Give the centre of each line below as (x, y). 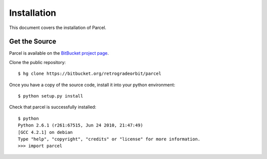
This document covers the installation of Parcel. (58, 28)
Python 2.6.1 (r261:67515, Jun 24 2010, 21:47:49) (81, 125)
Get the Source (33, 42)
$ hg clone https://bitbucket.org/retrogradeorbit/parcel (90, 74)
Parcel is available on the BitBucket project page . (59, 53)
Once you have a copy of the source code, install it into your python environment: (92, 85)
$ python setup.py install (51, 96)
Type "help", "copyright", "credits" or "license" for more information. (109, 139)
